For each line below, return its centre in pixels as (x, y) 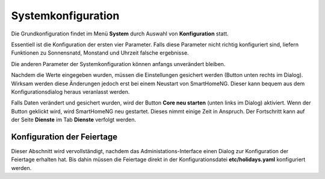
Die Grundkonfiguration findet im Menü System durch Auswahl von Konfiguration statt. (120, 34)
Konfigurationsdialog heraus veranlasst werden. (70, 92)
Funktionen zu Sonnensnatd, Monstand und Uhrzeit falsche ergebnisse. (100, 53)
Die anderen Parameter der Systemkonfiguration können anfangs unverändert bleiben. (118, 64)
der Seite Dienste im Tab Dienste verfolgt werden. (74, 120)
